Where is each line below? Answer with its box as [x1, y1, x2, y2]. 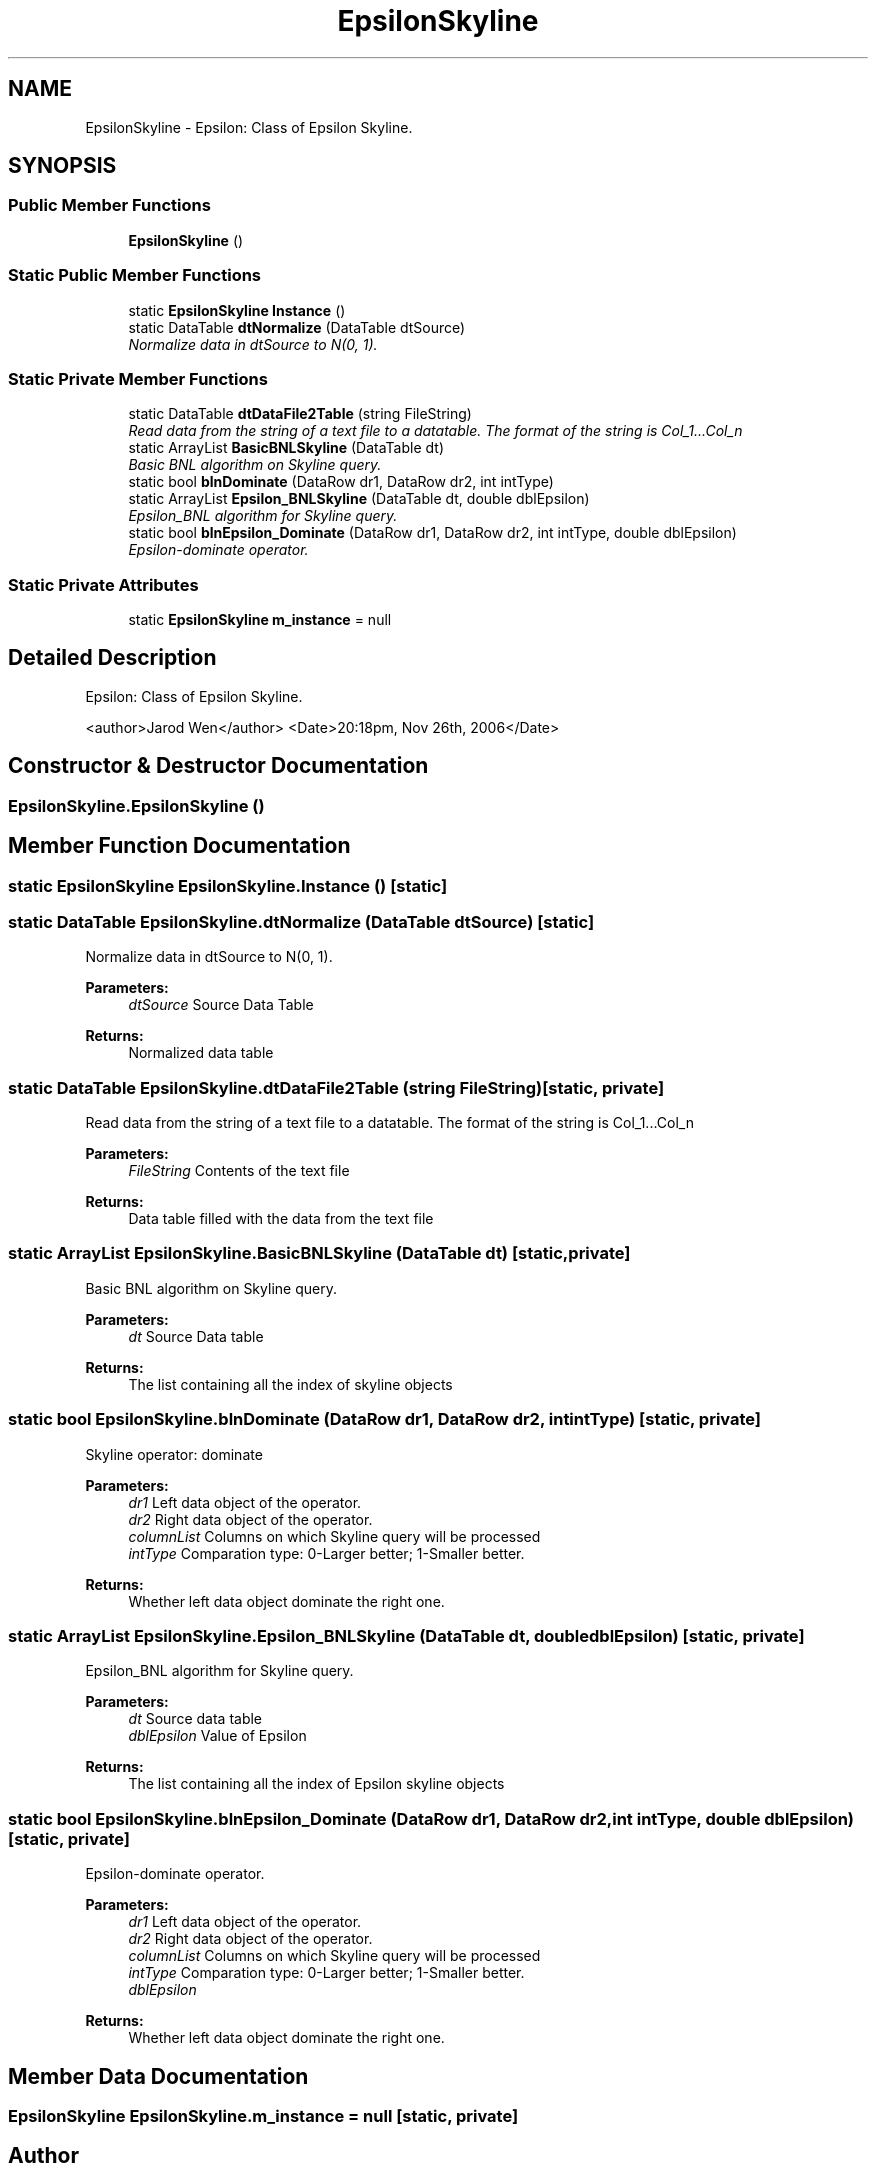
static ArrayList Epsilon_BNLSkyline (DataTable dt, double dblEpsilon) [128, 490, 590, 508]
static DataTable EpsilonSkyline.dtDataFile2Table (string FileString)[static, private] [8, 1077, 665, 1098]
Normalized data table [128, 1044, 274, 1062]
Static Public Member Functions [8, 265, 262, 286]
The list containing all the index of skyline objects [128, 1375, 453, 1393]
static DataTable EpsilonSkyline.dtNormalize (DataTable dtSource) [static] [8, 911, 595, 932]
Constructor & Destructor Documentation [8, 753, 429, 779]
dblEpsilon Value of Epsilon [128, 1727, 307, 1745]
